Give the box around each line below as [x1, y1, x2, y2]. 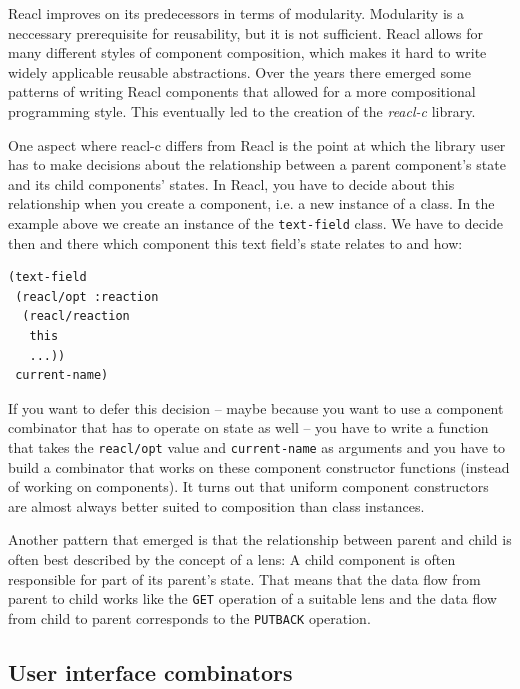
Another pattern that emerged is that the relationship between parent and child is [8, 529, 512, 550]
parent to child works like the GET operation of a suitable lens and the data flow [8, 588, 497, 609]
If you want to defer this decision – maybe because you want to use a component [8, 397, 504, 418]
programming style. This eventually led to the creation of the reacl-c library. [8, 100, 476, 121]
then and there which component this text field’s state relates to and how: [8, 232, 463, 253]
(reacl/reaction [22, 309, 130, 324]
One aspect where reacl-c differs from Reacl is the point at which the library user [8, 134, 506, 155]
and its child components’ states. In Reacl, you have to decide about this [8, 173, 455, 194]
